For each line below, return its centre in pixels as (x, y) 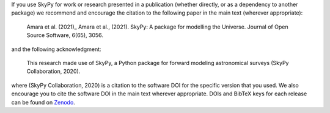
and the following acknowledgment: (56, 49)
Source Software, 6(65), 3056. (65, 35)
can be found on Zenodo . (43, 102)
